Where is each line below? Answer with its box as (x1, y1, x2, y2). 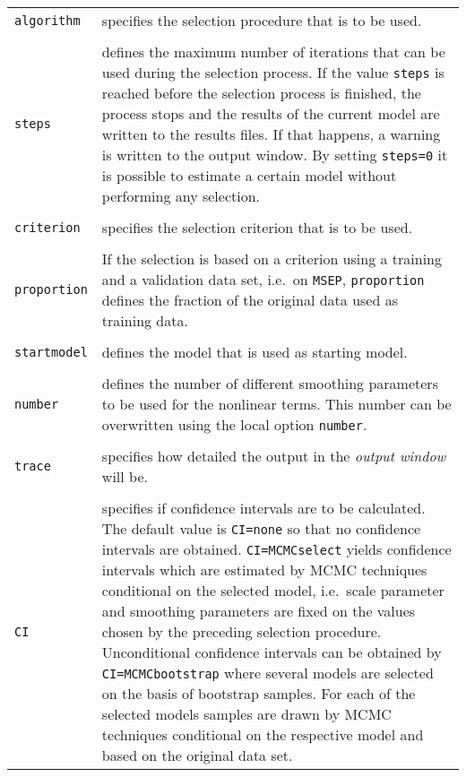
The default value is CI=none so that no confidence (101, 518, 421, 539)
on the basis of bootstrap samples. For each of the (101, 683, 416, 704)
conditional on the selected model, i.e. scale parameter (101, 580, 444, 600)
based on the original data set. (101, 745, 293, 765)
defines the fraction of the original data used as (101, 289, 398, 310)
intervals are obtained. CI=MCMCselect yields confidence (101, 539, 452, 559)
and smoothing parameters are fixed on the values (101, 600, 416, 621)
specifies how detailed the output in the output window (101, 445, 446, 466)
